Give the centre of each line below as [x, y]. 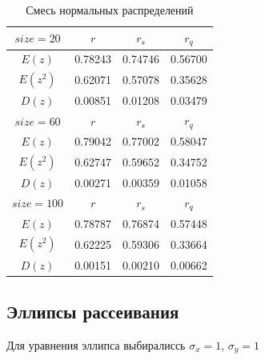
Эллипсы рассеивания [93, 312]
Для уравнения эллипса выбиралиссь [96, 344]
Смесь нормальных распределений [110, 10]
